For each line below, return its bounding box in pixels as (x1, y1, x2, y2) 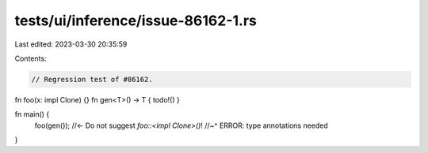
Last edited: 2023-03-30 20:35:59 (14, 39, 128, 49)
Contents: (14, 54, 47, 63)
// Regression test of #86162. (31, 75, 154, 84)
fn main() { (14, 110, 50, 119)
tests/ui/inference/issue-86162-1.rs (14, 12, 257, 29)
